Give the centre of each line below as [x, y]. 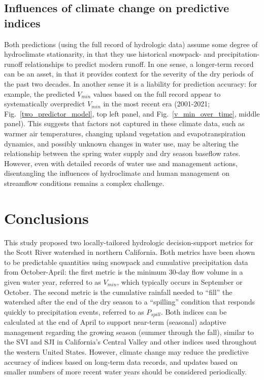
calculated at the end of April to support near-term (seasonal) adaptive [115, 322]
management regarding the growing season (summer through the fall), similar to [129, 332]
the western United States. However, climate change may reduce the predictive [126, 352]
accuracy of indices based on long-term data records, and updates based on [121, 362]
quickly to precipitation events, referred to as [74, 311]
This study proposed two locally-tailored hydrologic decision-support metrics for [129, 242]
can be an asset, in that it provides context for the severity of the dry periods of [129, 74]
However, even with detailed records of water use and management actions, [121, 163]
